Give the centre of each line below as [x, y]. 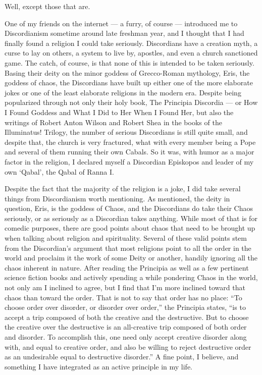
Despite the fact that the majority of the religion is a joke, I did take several [123, 189]
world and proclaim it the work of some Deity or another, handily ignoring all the [131, 258]
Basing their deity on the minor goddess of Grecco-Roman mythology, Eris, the [127, 72]
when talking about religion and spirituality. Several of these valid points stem [126, 238]
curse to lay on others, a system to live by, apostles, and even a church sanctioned [131, 53]
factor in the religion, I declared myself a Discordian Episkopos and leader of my [129, 161]
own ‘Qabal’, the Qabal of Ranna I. [59, 171]
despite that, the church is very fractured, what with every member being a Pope [130, 142]
